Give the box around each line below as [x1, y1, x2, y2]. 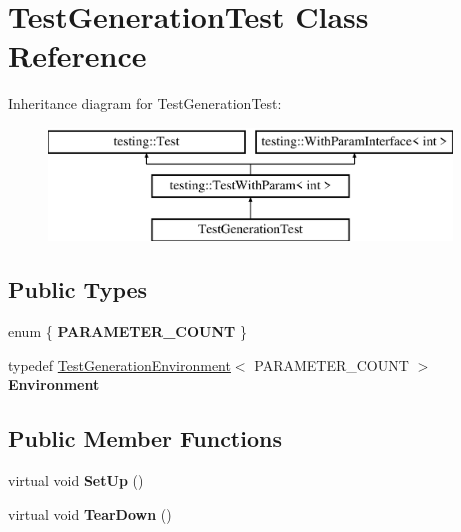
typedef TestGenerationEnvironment [8, 354, 231, 375]
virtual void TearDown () [8, 503, 172, 524]
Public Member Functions [8, 423, 282, 454]
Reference [8, 35, 147, 76]
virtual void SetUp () [8, 470, 144, 491]
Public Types [8, 274, 148, 305]
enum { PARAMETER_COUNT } [8, 321, 247, 342]
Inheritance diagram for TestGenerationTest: [8, 93, 282, 114]
